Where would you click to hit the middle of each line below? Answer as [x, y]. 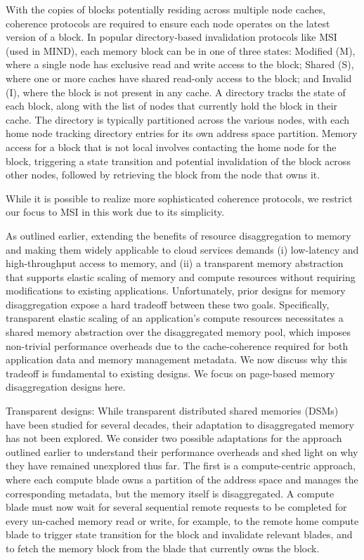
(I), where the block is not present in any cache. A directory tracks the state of [176, 92]
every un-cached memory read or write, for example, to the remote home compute [182, 520]
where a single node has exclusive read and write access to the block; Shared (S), [180, 64]
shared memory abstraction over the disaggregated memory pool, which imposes [178, 332]
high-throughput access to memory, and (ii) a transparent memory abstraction [175, 263]
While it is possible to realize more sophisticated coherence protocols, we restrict [179, 198]
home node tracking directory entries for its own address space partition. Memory [182, 133]
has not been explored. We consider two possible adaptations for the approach [174, 438]
